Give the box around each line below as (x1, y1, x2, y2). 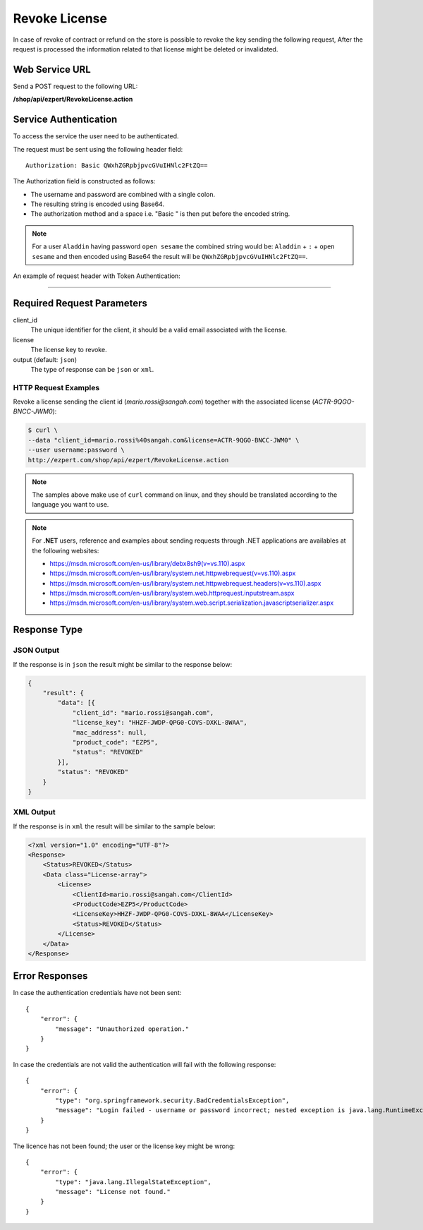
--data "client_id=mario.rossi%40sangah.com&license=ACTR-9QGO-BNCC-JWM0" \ (27, 436, 300, 444)
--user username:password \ (27, 446, 125, 454)
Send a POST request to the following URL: (13, 82, 138, 90)
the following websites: (32, 546, 99, 555)
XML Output (13, 807, 56, 817)
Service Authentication (13, 114, 118, 126)
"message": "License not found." (55, 1188, 171, 1196)
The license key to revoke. (30, 346, 107, 354)
